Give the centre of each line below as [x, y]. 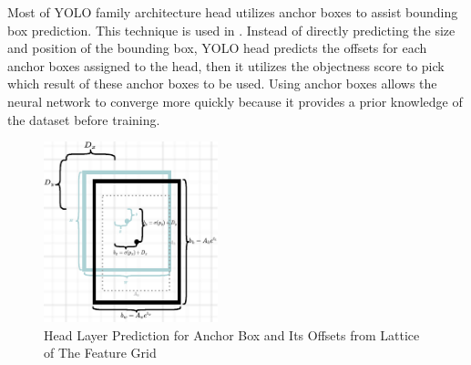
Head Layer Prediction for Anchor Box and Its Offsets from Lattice [232, 334]
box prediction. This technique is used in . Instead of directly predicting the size [231, 30]
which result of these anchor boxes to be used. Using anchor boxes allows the [222, 83]
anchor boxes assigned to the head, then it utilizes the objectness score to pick [226, 65]
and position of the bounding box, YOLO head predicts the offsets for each [217, 48]
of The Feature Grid [100, 353]
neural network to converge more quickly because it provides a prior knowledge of [235, 101]
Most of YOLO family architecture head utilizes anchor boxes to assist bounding [233, 12]
